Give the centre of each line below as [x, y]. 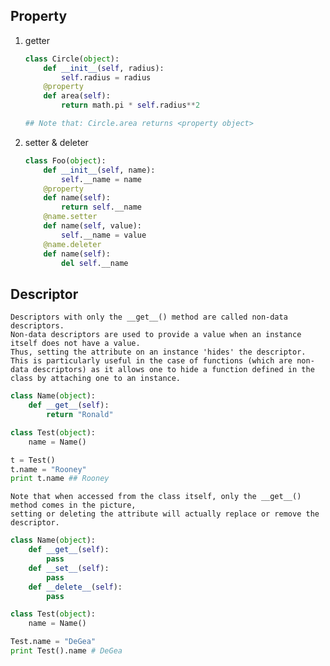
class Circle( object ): [72, 59]
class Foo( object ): [65, 160]
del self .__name [95, 263]
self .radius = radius [106, 77]
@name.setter [70, 217]
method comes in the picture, [73, 505]
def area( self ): [77, 96]
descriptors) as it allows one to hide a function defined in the [173, 370]
